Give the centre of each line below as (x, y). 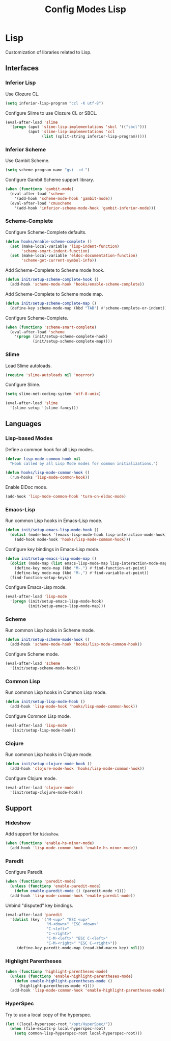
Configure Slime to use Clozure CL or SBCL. (51, 113)
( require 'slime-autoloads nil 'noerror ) (50, 375)
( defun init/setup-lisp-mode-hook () (45, 702)
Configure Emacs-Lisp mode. (36, 587)
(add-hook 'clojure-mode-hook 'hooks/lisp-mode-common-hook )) (77, 768)
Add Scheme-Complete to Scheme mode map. (54, 294)
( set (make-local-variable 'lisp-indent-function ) (65, 246)
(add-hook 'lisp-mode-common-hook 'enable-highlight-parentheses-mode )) (89, 991)
